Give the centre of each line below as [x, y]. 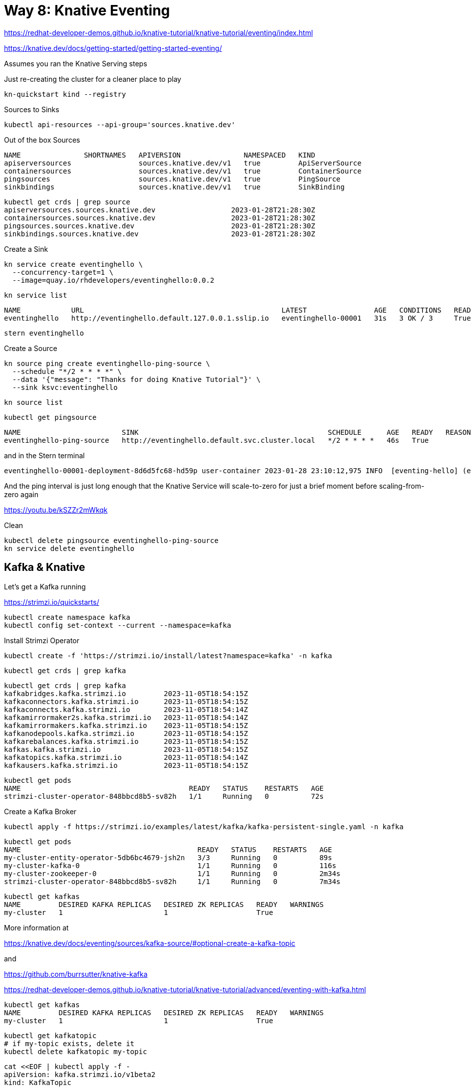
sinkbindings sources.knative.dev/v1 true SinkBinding [174, 187]
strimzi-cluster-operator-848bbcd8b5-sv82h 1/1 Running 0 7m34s [172, 881]
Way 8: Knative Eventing [87, 10]
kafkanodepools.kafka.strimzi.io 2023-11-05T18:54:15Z [126, 733]
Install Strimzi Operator [42, 640]
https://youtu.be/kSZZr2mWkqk [56, 510]
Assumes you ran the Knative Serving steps [76, 63]
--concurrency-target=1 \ [63, 272]
